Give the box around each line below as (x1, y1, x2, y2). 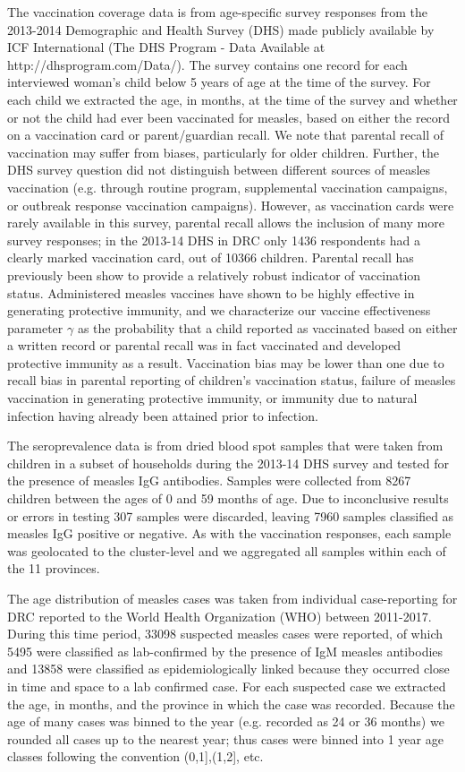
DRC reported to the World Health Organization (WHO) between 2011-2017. (7, 606, 432, 625)
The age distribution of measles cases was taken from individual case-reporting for (7, 589, 458, 607)
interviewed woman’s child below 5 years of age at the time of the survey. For (7, 73, 431, 91)
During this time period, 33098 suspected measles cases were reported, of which (7, 624, 443, 643)
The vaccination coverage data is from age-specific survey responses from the (7, 3, 427, 21)
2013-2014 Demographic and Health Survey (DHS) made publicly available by (7, 20, 435, 39)
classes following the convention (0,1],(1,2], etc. (7, 747, 264, 766)
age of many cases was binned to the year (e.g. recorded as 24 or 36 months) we (7, 712, 444, 731)
